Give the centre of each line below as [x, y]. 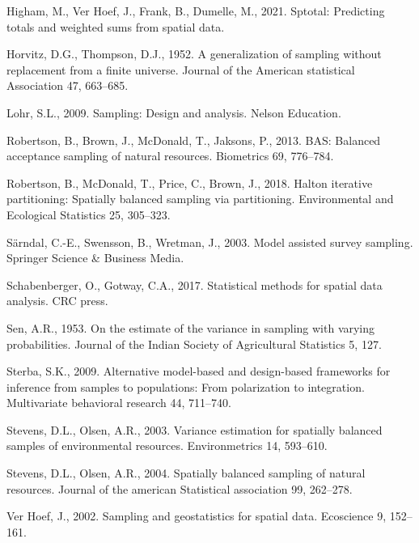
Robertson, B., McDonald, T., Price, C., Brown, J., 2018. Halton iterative [190, 182]
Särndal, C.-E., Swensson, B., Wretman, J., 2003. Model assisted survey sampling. [210, 242]
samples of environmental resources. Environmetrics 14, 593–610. [167, 445]
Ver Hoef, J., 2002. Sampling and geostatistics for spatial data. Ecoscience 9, [197, 516]
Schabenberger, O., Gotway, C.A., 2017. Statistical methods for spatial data [195, 284]
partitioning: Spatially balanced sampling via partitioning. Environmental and [200, 199]
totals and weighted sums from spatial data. [116, 26]
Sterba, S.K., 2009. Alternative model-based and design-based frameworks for [199, 371]
